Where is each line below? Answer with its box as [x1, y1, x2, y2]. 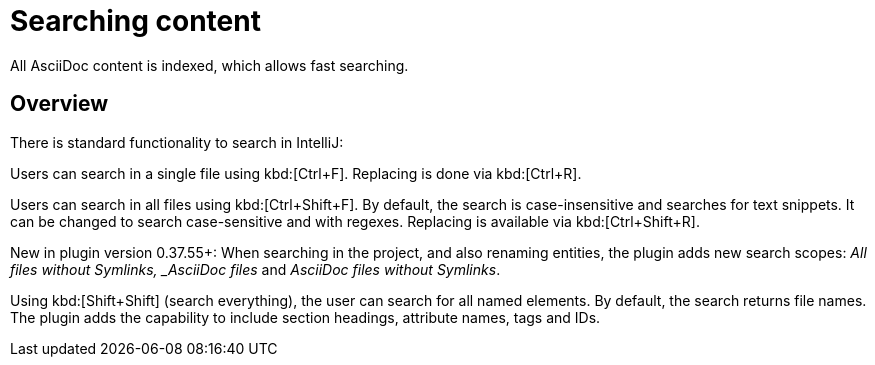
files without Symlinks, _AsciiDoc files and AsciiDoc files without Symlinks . [10, 260, 501, 278]
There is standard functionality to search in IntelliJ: [10, 133, 344, 151]
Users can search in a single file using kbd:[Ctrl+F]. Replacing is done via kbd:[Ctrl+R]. [10, 164, 582, 182]
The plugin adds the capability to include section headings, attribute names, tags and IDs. [10, 308, 601, 326]
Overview [10, 91, 109, 117]
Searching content [10, 4, 261, 38]
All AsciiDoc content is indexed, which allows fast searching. [10, 56, 409, 74]
